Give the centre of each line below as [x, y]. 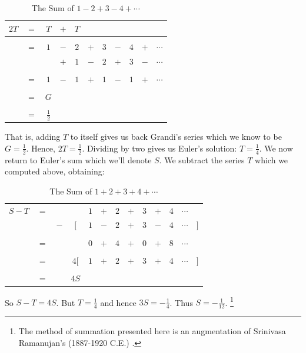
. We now [276, 148]
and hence [118, 302]
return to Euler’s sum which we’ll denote [78, 159]
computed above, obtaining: [55, 171]
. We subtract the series [202, 159]
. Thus [181, 302]
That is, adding [33, 137]
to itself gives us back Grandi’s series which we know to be [176, 137]
